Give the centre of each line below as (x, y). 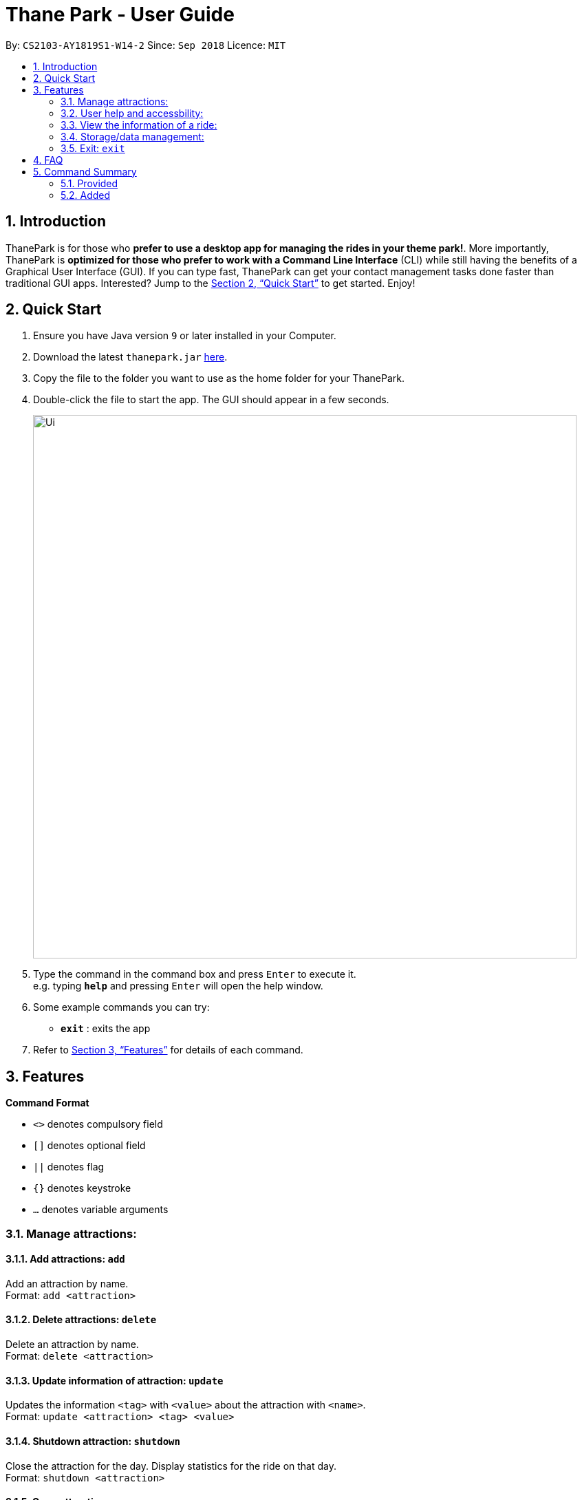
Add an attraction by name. (67, 1283)
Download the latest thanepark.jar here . (130, 357)
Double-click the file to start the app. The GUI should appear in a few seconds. (211, 400)
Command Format (47, 1103)
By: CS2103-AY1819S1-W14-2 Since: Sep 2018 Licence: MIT (146, 45)
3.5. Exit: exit (93, 148)
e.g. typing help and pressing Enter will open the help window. (178, 986)
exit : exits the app (106, 1029)
